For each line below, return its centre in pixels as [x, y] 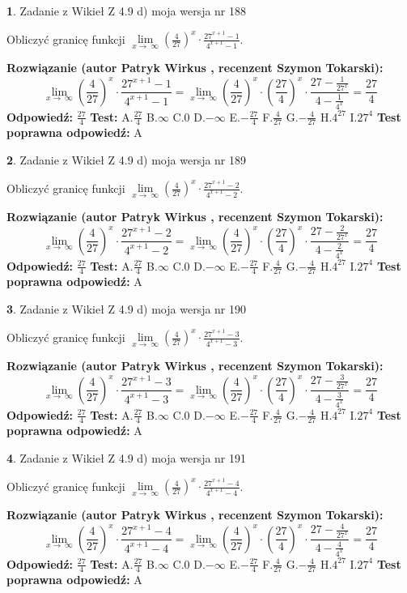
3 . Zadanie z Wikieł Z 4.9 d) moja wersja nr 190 [127, 308]
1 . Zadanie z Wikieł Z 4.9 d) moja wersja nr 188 [127, 11]
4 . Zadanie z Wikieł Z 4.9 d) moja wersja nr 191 [127, 457]
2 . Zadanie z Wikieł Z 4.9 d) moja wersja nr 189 [127, 159]
